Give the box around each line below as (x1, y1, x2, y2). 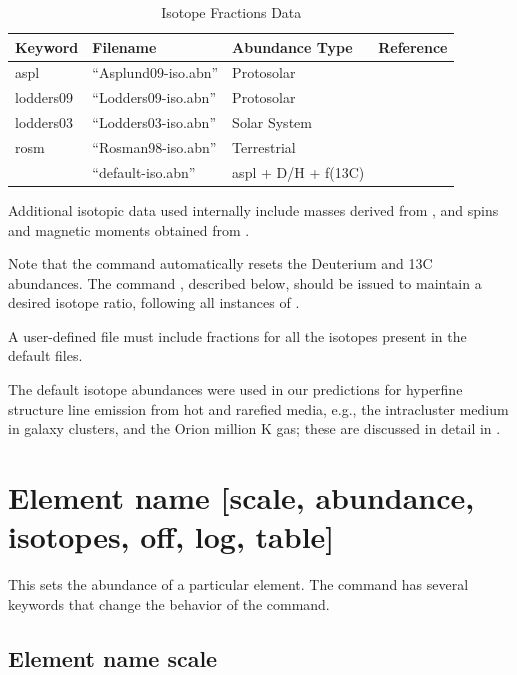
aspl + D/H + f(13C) (232, 161, 365, 182)
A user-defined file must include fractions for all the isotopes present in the (8, 325, 467, 346)
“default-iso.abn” (92, 161, 196, 182)
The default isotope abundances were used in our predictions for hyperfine (8, 379, 463, 400)
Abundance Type (232, 36, 353, 57)
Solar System (232, 112, 312, 133)
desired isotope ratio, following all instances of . (8, 292, 300, 313)
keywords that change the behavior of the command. (8, 593, 330, 614)
